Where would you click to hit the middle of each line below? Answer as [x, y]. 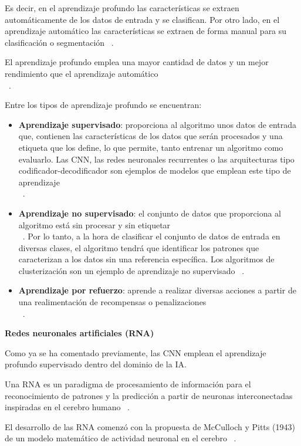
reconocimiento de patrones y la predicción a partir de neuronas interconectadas [149, 395]
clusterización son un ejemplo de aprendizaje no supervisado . [131, 270]
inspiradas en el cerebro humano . [67, 407]
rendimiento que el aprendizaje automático [82, 73]
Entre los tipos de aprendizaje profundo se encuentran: [103, 105]
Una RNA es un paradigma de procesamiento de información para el [128, 384]
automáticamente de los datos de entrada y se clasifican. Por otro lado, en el [142, 19]
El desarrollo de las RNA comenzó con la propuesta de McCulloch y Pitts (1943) [150, 426]
